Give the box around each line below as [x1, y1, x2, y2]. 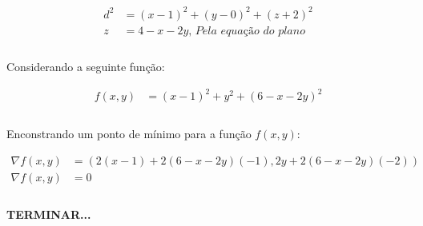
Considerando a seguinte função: [6, 58, 165, 75]
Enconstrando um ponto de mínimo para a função [6, 125, 252, 141]
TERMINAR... [6, 206, 91, 223]
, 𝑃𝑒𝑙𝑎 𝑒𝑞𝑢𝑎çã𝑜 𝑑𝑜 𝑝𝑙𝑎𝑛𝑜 [188, 25, 305, 37]
